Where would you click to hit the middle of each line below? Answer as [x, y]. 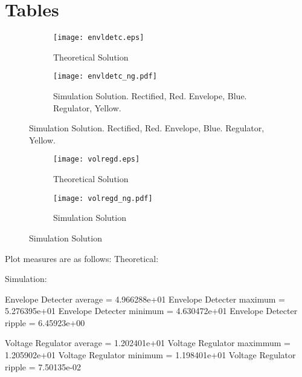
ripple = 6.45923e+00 [45, 322]
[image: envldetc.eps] [99, 38]
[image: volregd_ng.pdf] [103, 198]
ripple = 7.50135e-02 [43, 366]
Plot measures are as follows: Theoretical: [82, 258]
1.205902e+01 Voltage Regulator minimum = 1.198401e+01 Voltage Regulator [150, 355]
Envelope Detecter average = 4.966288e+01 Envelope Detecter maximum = [145, 299]
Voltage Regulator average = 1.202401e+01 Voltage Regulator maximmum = [148, 343]
